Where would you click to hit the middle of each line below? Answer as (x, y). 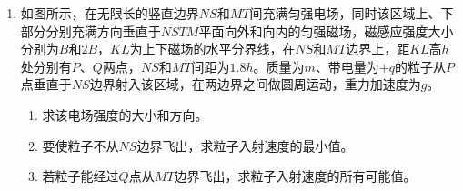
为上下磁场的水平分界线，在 (212, 49)
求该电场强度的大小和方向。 (125, 114)
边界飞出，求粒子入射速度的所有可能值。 (295, 176)
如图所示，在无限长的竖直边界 (110, 13)
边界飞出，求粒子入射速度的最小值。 (245, 145)
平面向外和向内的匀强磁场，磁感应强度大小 (326, 30)
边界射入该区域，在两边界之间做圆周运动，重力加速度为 (255, 84)
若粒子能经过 (81, 176)
